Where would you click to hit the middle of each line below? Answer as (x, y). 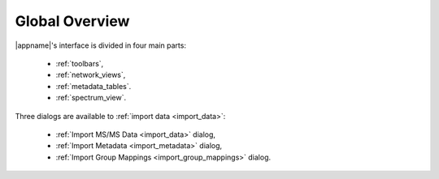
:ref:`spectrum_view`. (91, 98)
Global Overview (72, 21)
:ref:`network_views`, (91, 75)
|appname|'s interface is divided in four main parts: (101, 45)
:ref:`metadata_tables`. (93, 86)
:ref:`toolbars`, (80, 63)
